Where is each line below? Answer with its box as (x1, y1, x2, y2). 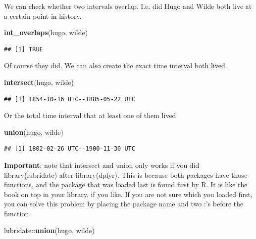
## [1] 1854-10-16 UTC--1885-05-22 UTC (4, 95, 135, 103)
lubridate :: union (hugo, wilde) (4, 225, 95, 235)
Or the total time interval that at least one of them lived (4, 110, 176, 120)
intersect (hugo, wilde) (4, 77, 74, 87)
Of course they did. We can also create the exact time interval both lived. (4, 60, 227, 71)
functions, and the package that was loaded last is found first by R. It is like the (4, 179, 248, 190)
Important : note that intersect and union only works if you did (4, 159, 200, 170)
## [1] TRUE (4, 45, 43, 53)
